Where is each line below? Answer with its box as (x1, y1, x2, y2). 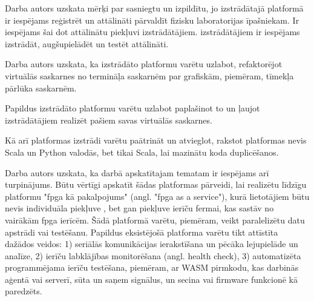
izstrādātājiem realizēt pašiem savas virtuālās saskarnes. (5, 113, 212, 126)
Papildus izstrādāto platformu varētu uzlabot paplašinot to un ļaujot (5, 102, 260, 114)
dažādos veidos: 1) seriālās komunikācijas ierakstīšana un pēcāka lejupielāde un (5, 237, 298, 250)
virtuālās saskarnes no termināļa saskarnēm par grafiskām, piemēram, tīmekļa (5, 69, 294, 82)
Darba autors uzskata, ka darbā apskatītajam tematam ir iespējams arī (5, 166, 269, 179)
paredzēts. (5, 285, 42, 297)
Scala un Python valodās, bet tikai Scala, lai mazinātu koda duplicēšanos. (5, 145, 279, 158)
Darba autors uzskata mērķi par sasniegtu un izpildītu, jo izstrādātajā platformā (5, 2, 304, 14)
